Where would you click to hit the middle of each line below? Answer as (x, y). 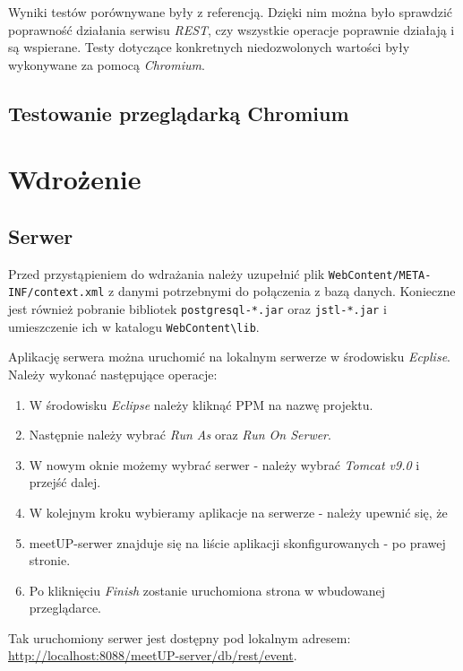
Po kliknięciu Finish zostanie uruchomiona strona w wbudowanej (207, 590)
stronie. (50, 560)
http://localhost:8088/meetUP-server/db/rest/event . (153, 655)
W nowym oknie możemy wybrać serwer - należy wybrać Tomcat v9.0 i (224, 464)
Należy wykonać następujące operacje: (113, 374)
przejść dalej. (65, 482)
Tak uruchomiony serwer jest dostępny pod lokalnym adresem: (180, 637)
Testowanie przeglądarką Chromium (179, 113)
